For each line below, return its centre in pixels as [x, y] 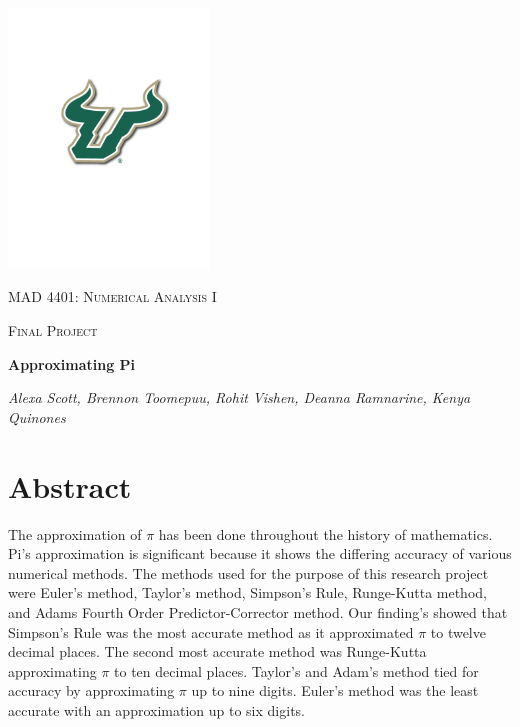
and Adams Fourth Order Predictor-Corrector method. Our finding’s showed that [258, 611]
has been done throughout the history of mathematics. [325, 533]
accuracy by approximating [91, 690]
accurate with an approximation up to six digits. [156, 709]
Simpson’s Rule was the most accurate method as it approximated [211, 631]
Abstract [70, 485]
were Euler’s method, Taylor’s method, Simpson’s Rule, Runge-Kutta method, [247, 592]
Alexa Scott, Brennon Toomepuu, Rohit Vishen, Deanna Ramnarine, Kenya [239, 397]
